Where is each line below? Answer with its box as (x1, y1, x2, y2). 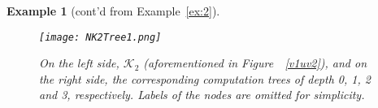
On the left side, (39, 54, 119, 71)
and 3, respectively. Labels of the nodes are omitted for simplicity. (39, 86, 365, 103)
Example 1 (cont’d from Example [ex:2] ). (7, 2, 220, 19)
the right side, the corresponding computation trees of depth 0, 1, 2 (39, 70, 371, 87)
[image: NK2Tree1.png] (39, 31, 162, 43)
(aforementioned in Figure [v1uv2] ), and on (143, 54, 367, 71)
